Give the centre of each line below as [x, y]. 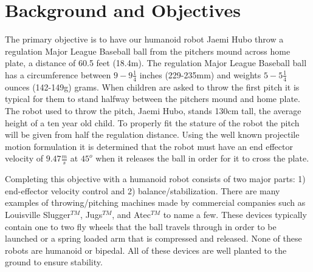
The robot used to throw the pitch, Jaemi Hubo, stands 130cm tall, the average [153, 110]
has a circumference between [58, 74]
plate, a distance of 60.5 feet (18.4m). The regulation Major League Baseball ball [156, 63]
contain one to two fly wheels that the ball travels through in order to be [141, 226]
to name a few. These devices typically [235, 214]
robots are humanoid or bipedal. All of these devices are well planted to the [146, 250]
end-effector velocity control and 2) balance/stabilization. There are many [143, 190]
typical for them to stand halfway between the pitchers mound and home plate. [153, 99]
